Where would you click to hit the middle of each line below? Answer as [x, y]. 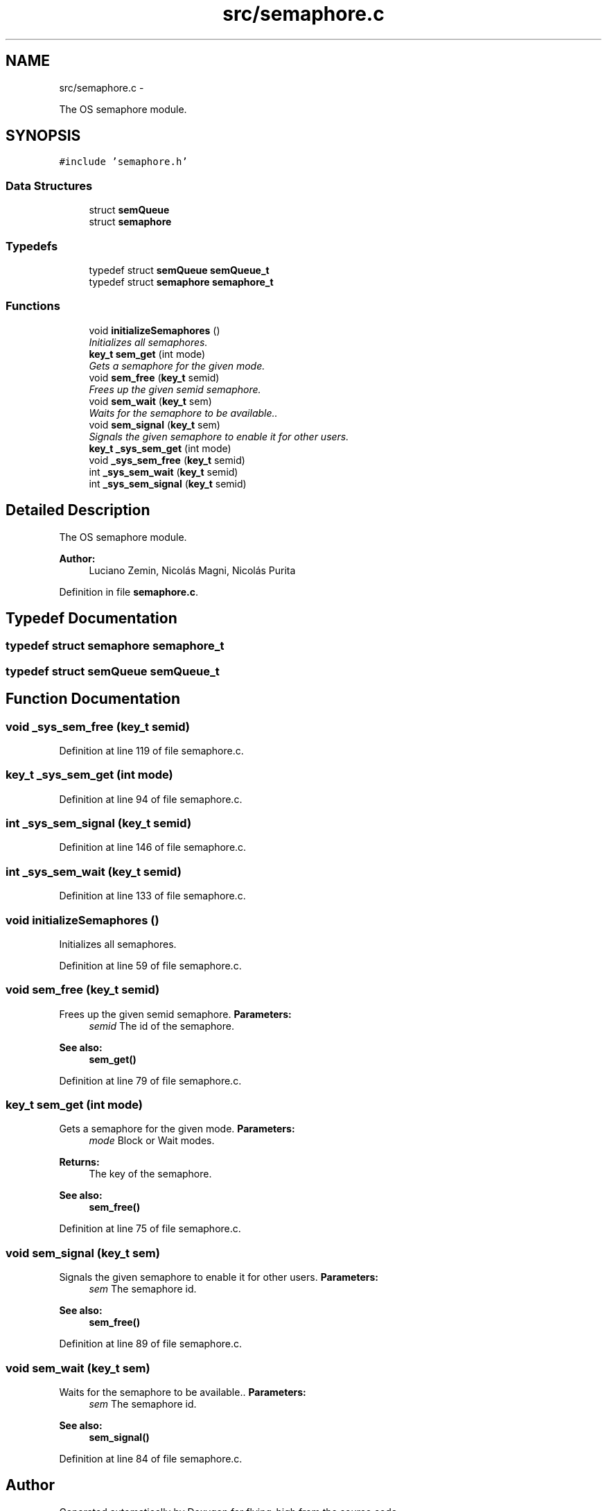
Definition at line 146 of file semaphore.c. [153, 847]
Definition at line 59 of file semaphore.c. [150, 965]
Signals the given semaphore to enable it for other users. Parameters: [219, 1277]
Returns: [79, 1162]
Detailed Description [78, 510]
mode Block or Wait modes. [152, 1141]
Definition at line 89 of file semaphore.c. [151, 1344]
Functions [33, 306]
